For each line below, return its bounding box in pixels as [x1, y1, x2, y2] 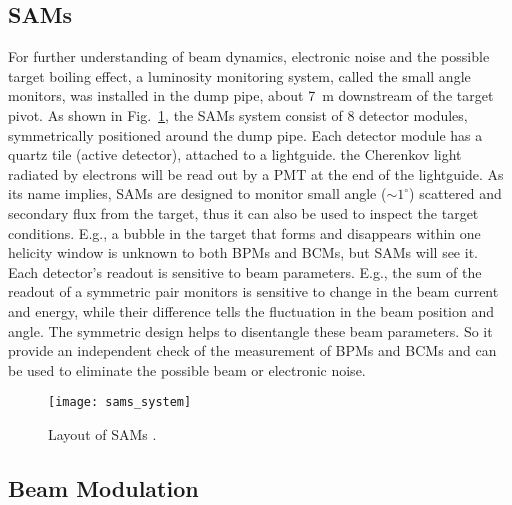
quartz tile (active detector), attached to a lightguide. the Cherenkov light [8, 144, 462, 165]
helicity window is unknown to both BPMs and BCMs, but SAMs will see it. [8, 242, 478, 263]
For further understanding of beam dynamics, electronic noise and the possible [8, 46, 490, 67]
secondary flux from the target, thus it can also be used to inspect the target [8, 202, 479, 223]
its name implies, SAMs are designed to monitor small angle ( [8, 183, 387, 204]
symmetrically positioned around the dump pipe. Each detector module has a [8, 124, 483, 145]
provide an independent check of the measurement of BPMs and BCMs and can [8, 340, 497, 361]
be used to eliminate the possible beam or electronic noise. [8, 359, 366, 380]
